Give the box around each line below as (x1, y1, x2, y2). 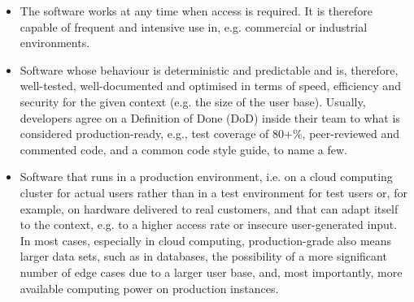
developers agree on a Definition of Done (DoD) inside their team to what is (20, 109, 400, 126)
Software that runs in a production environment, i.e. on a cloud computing (20, 168, 393, 185)
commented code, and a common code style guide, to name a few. (20, 140, 347, 157)
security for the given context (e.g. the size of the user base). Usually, (20, 93, 366, 110)
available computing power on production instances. (20, 279, 279, 296)
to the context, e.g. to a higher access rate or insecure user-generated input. (20, 216, 398, 233)
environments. (20, 34, 90, 51)
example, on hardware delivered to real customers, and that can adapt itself (20, 200, 399, 217)
